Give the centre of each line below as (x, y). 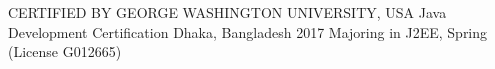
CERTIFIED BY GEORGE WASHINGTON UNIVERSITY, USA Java (227, 12)
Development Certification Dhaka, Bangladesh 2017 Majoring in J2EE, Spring (248, 31)
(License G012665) (65, 51)
